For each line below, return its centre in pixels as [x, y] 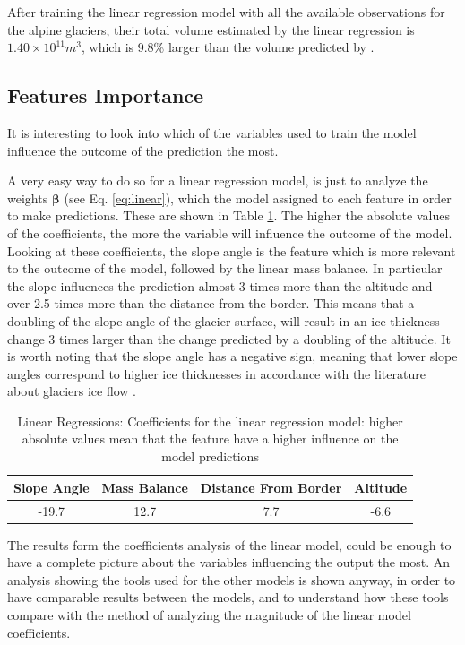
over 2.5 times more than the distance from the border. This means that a [211, 303]
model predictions [210, 456]
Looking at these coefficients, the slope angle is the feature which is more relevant [232, 250]
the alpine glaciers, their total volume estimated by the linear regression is [211, 29]
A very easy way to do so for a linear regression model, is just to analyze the [218, 181]
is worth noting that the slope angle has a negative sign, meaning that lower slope [232, 356]
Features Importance [106, 95]
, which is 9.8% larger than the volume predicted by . [228, 47]
